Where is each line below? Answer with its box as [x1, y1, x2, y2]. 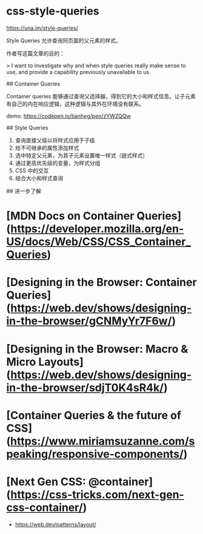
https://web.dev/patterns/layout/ [15, 521, 96, 528]
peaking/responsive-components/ [6, 447, 184, 461]
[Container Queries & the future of [6, 408, 182, 422]
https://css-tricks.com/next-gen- [10, 487, 185, 501]
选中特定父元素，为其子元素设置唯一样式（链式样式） [15, 152, 148, 159]
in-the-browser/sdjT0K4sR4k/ [6, 380, 164, 394]
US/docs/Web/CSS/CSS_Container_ [6, 235, 191, 249]
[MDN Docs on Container [6, 209, 135, 223]
